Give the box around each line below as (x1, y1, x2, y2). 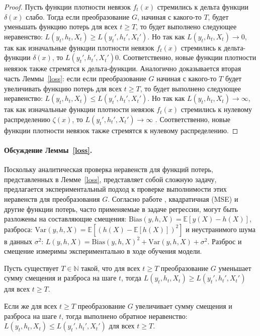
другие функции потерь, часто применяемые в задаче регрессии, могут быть (4, 203, 238, 214)
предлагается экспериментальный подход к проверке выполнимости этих (4, 184, 227, 194)
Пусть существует (4, 262, 59, 273)
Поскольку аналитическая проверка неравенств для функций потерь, (4, 164, 213, 175)
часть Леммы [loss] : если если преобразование (4, 73, 146, 83)
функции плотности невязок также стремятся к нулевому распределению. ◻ (4, 125, 238, 135)
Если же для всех (4, 301, 57, 311)
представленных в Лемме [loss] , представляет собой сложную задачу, (4, 174, 217, 184)
